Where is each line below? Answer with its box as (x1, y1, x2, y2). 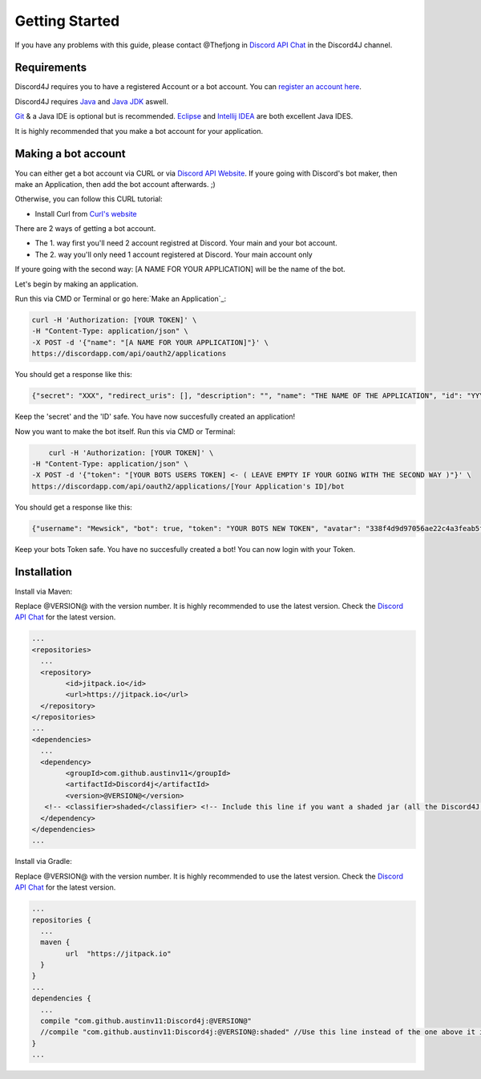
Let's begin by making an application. (14, 279, 139, 289)
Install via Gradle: (14, 857, 72, 866)
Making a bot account (14, 147, 126, 160)
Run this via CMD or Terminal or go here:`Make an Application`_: (14, 294, 227, 304)
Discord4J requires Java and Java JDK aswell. (14, 96, 168, 106)
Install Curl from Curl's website (34, 209, 138, 218)
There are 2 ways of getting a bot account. (14, 224, 156, 233)
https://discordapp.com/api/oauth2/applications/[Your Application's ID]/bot (31, 481, 345, 491)
